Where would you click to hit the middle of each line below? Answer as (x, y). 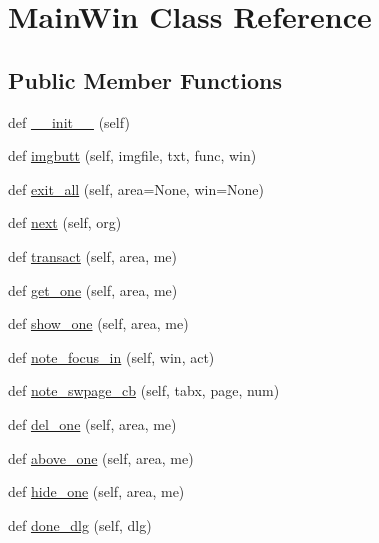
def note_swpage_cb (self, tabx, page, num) (144, 390)
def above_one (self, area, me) (101, 457)
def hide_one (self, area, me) (96, 491)
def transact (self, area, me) (93, 255)
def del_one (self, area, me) (92, 423)
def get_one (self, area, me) (93, 289)
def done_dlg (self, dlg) (80, 524)
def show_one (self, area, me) (98, 323)
